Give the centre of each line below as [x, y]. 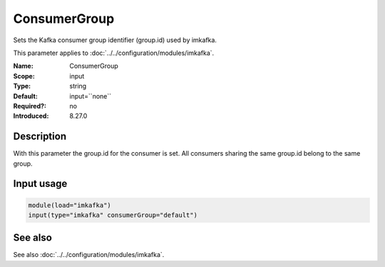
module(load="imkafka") [70, 205]
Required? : [30, 106]
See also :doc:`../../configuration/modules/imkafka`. [89, 255]
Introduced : [31, 116]
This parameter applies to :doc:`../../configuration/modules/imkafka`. [114, 53]
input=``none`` [91, 96]
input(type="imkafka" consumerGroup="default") [113, 215]
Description [40, 137]
